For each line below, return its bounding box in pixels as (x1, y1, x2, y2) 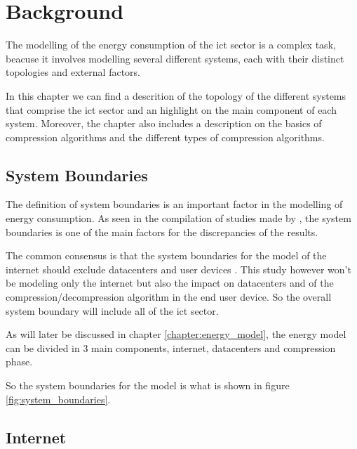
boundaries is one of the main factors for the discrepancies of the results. (6, 224, 318, 239)
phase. (6, 354, 33, 369)
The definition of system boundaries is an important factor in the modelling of (6, 197, 343, 212)
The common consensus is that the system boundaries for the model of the (6, 248, 327, 263)
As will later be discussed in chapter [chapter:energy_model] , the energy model (6, 327, 346, 341)
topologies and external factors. (6, 65, 140, 79)
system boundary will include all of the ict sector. (6, 303, 219, 318)
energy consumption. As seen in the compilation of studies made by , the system (6, 211, 351, 226)
